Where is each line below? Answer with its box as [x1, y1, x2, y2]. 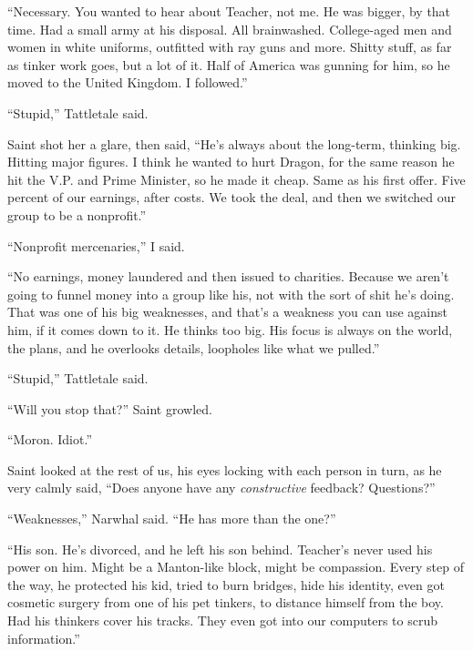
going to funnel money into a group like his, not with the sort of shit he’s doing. [7, 284, 455, 303]
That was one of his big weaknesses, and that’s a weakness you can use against [7, 302, 447, 321]
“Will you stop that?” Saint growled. [7, 399, 212, 418]
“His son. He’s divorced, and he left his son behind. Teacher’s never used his [7, 539, 433, 558]
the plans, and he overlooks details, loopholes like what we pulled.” [7, 338, 380, 357]
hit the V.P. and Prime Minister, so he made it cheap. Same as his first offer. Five [7, 169, 466, 188]
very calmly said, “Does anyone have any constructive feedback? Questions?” [7, 478, 436, 497]
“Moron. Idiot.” [7, 430, 93, 449]
